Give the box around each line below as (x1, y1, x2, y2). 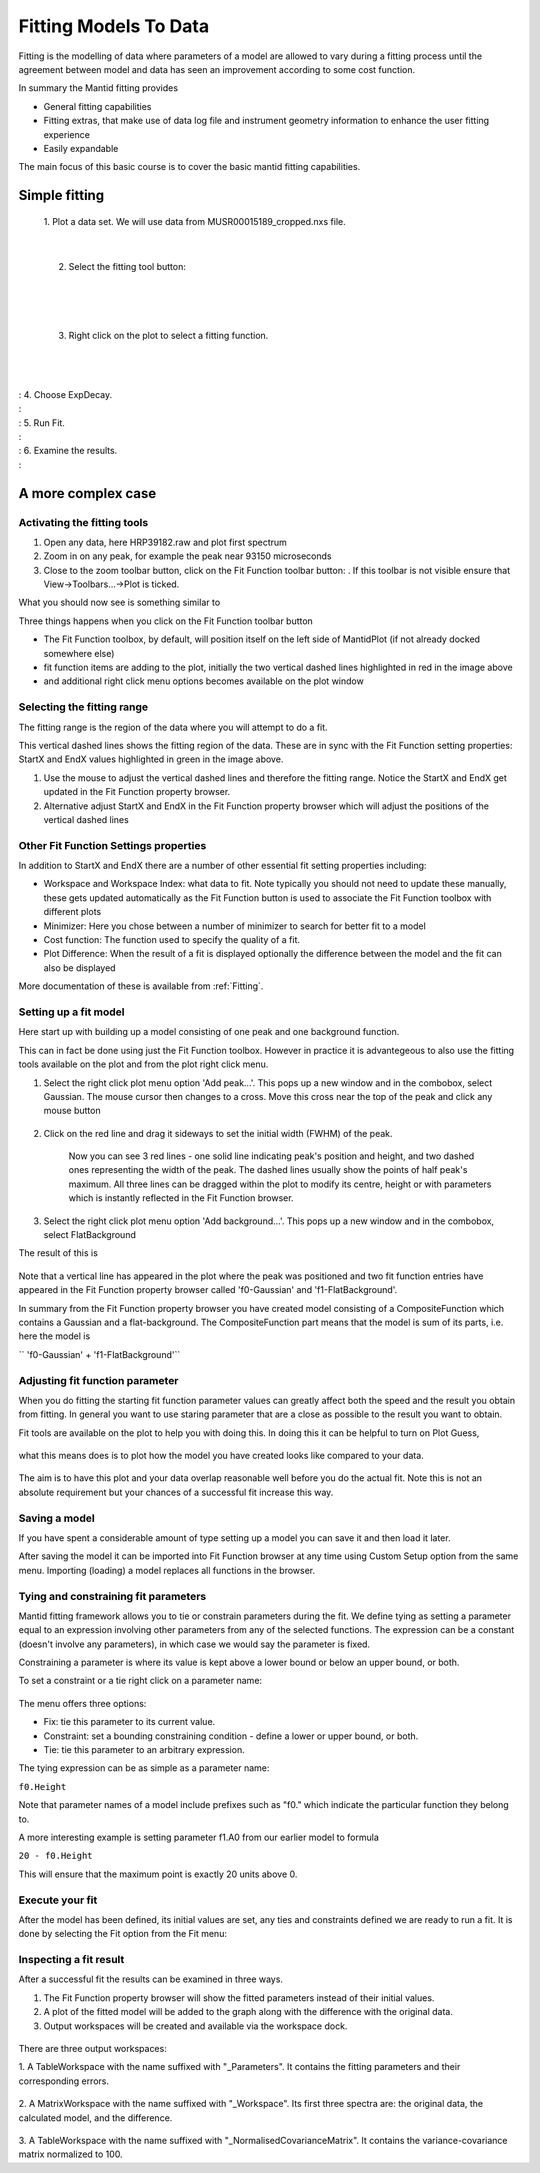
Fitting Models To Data (18, 15, 210, 37)
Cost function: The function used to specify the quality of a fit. (43, 934, 300, 946)
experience (43, 128, 90, 140)
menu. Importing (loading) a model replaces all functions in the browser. (18, 1564, 315, 1576)
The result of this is (18, 1247, 99, 1259)
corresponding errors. (18, 2075, 110, 2087)
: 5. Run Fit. (18, 416, 65, 429)
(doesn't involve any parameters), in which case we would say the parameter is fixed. (18, 1638, 370, 1650)
